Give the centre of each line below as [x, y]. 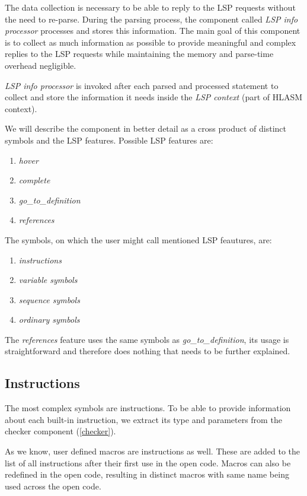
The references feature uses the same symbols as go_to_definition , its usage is [147, 339]
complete [34, 180]
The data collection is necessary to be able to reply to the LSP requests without [150, 7]
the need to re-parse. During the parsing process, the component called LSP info [151, 19]
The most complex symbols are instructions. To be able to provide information [148, 408]
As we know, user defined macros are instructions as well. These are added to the [153, 451]
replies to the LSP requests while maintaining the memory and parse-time [139, 54]
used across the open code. [53, 486]
